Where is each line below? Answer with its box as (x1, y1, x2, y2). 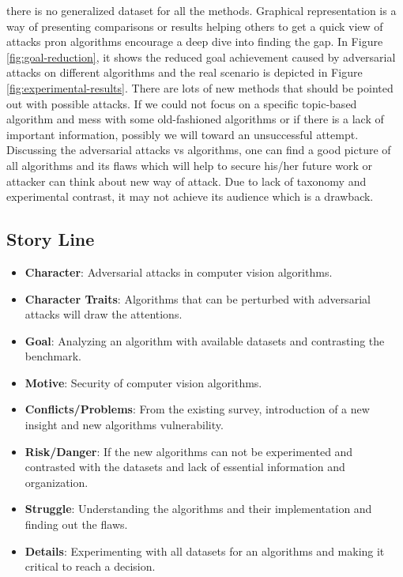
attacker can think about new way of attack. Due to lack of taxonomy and (6, 172, 367, 189)
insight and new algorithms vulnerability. (24, 417, 224, 433)
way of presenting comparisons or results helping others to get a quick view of (6, 17, 383, 34)
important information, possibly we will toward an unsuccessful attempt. (6, 126, 359, 142)
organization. (24, 473, 89, 490)
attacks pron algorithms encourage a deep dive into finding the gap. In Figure (6, 33, 383, 50)
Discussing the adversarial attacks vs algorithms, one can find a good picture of (6, 141, 391, 158)
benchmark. (24, 348, 82, 364)
